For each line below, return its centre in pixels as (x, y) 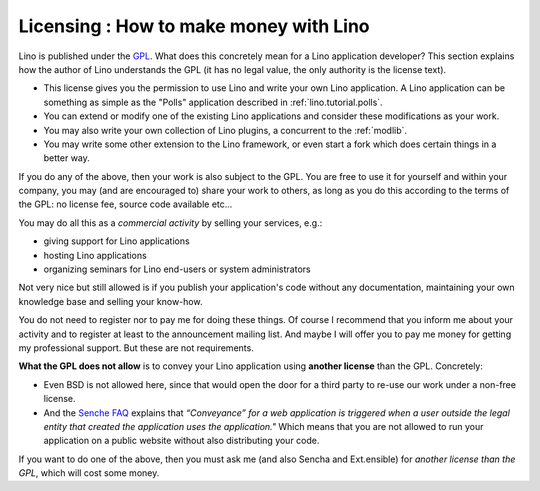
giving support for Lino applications (116, 241)
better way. (66, 158)
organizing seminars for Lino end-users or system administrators (177, 269)
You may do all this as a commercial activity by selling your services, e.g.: (170, 222)
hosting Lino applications (95, 255)
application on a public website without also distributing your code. (181, 441)
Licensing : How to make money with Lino (194, 26)
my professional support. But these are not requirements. (136, 347)
